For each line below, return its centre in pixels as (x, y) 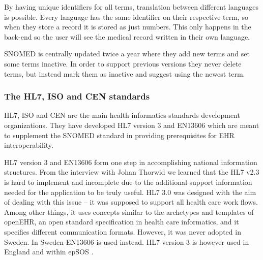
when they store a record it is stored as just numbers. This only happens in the (128, 27)
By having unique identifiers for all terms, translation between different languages (131, 7)
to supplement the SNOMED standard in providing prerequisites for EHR (119, 135)
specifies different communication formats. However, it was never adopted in (123, 231)
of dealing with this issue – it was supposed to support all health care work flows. (131, 202)
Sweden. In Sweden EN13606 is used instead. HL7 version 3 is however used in (127, 241)
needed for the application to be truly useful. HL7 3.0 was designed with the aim (130, 192)
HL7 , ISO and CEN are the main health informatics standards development (122, 115)
